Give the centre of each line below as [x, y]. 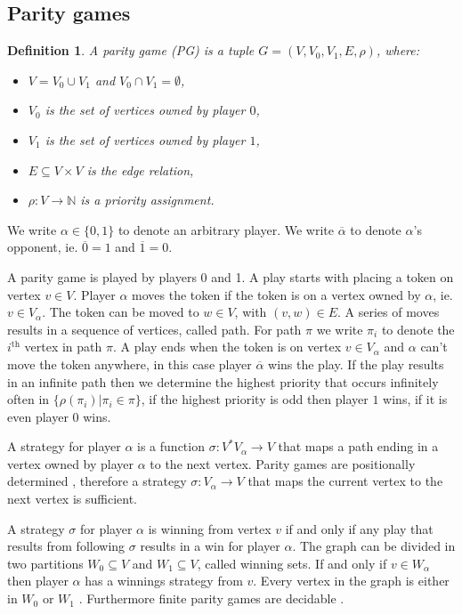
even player [38, 416]
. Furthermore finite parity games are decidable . [211, 598]
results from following [66, 546]
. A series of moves [389, 312]
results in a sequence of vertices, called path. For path [154, 329]
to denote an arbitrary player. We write [226, 229]
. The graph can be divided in [374, 546]
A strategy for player [64, 446]
